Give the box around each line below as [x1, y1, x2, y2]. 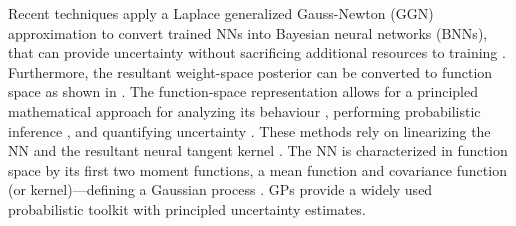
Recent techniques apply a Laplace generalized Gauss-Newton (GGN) [8, 3, 434, 23]
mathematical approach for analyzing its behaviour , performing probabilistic [8, 100, 481, 121]
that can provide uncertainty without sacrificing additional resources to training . [8, 42, 506, 63]
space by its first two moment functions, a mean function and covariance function [8, 159, 507, 180]
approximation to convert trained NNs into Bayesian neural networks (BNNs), [8, 22, 488, 43]
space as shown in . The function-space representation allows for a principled [8, 81, 478, 102]
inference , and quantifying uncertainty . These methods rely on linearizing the [8, 120, 491, 141]
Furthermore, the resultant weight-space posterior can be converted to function [8, 61, 493, 82]
